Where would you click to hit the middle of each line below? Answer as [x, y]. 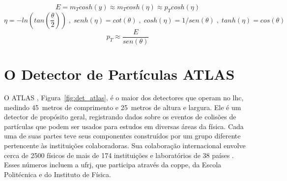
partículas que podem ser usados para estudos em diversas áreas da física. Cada [124, 126]
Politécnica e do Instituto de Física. [57, 174]
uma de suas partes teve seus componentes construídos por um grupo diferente [122, 136]
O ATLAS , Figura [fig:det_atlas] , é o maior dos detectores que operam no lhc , [124, 97]
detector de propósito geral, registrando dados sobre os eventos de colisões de [120, 117]
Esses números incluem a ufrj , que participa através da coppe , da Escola [113, 165]
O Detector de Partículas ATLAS [119, 74]
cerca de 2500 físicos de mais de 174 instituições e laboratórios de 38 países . [119, 155]
